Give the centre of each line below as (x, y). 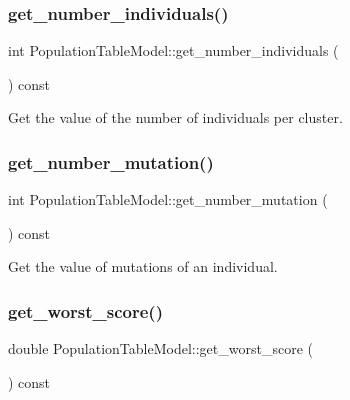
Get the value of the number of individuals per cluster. (175, 117)
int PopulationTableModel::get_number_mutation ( (168, 199)
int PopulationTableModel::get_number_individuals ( (173, 50)
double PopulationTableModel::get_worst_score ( (160, 348)
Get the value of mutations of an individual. (143, 266)
